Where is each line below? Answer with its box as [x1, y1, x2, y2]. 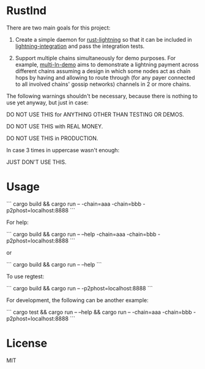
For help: [6, 219, 29, 226]
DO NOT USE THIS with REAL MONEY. [6, 122, 103, 130]
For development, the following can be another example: [6, 296, 149, 304]
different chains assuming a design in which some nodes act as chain [15, 67, 191, 74]
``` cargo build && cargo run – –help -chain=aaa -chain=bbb [6, 230, 157, 238]
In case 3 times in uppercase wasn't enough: [6, 146, 120, 153]
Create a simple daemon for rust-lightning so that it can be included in [15, 36, 192, 43]
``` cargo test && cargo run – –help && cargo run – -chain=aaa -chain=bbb [6, 308, 192, 316]
